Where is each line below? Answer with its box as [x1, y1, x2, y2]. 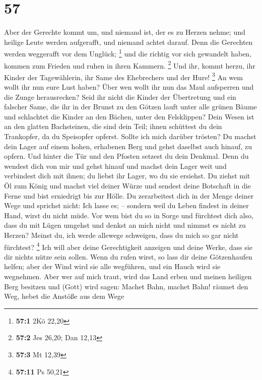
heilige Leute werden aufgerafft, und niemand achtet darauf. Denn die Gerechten [4, 36, 253, 47]
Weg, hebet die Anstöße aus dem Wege [4, 291, 124, 301]
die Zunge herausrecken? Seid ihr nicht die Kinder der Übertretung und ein [4, 91, 236, 102]
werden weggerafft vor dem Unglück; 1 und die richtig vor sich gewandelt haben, [4, 47, 252, 58]
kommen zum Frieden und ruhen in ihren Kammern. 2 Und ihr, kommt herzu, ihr [4, 58, 255, 71]
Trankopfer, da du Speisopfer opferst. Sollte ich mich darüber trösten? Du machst [4, 131, 256, 142]
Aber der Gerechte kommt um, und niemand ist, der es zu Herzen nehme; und [4, 27, 245, 37]
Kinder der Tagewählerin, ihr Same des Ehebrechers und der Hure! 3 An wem [4, 70, 243, 82]
